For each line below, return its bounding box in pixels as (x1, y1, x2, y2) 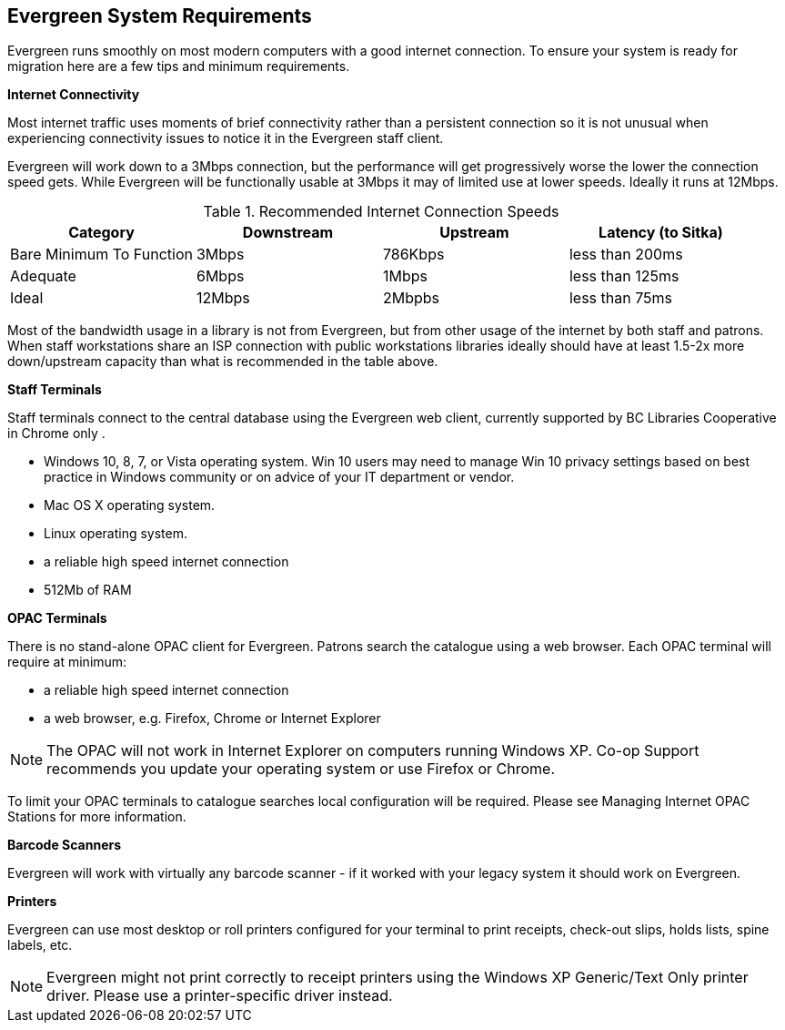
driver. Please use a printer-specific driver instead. (46, 986, 393, 1005)
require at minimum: (7, 654, 127, 670)
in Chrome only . (7, 425, 106, 442)
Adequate (10, 267, 76, 286)
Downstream (242, 223, 334, 242)
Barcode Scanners (7, 837, 122, 853)
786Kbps (382, 245, 445, 264)
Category (68, 223, 135, 242)
